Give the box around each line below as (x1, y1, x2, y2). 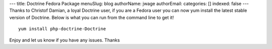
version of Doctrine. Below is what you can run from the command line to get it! (9, 14, 174, 20)
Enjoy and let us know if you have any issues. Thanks (9, 37, 120, 43)
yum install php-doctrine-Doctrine (18, 26, 106, 32)
